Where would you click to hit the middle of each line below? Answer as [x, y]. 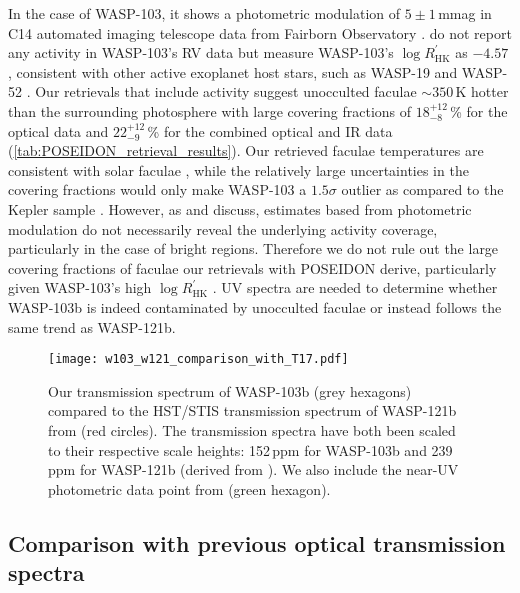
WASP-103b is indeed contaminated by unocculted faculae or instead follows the [255, 306]
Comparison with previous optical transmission [257, 542]
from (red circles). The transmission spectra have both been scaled [252, 429]
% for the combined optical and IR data [270, 130]
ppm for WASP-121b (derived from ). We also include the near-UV [253, 469]
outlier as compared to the [422, 189]
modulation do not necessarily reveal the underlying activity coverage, [223, 228]
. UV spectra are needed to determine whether [355, 287]
